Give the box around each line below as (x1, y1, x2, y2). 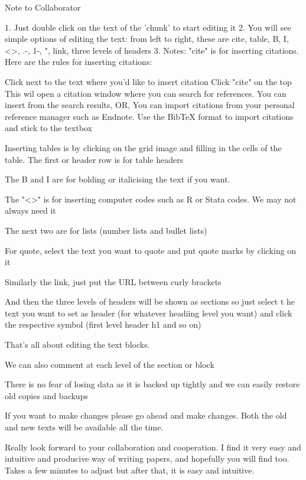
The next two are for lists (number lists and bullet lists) (5, 224, 207, 236)
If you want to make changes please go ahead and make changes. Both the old (5, 409, 287, 422)
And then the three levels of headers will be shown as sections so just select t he (5, 295, 295, 308)
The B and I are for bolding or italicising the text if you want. (5, 173, 230, 185)
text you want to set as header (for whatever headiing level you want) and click (5, 306, 292, 319)
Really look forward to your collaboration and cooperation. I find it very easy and (5, 440, 301, 453)
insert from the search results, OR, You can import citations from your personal (5, 99, 295, 111)
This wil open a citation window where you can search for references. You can (5, 87, 287, 99)
